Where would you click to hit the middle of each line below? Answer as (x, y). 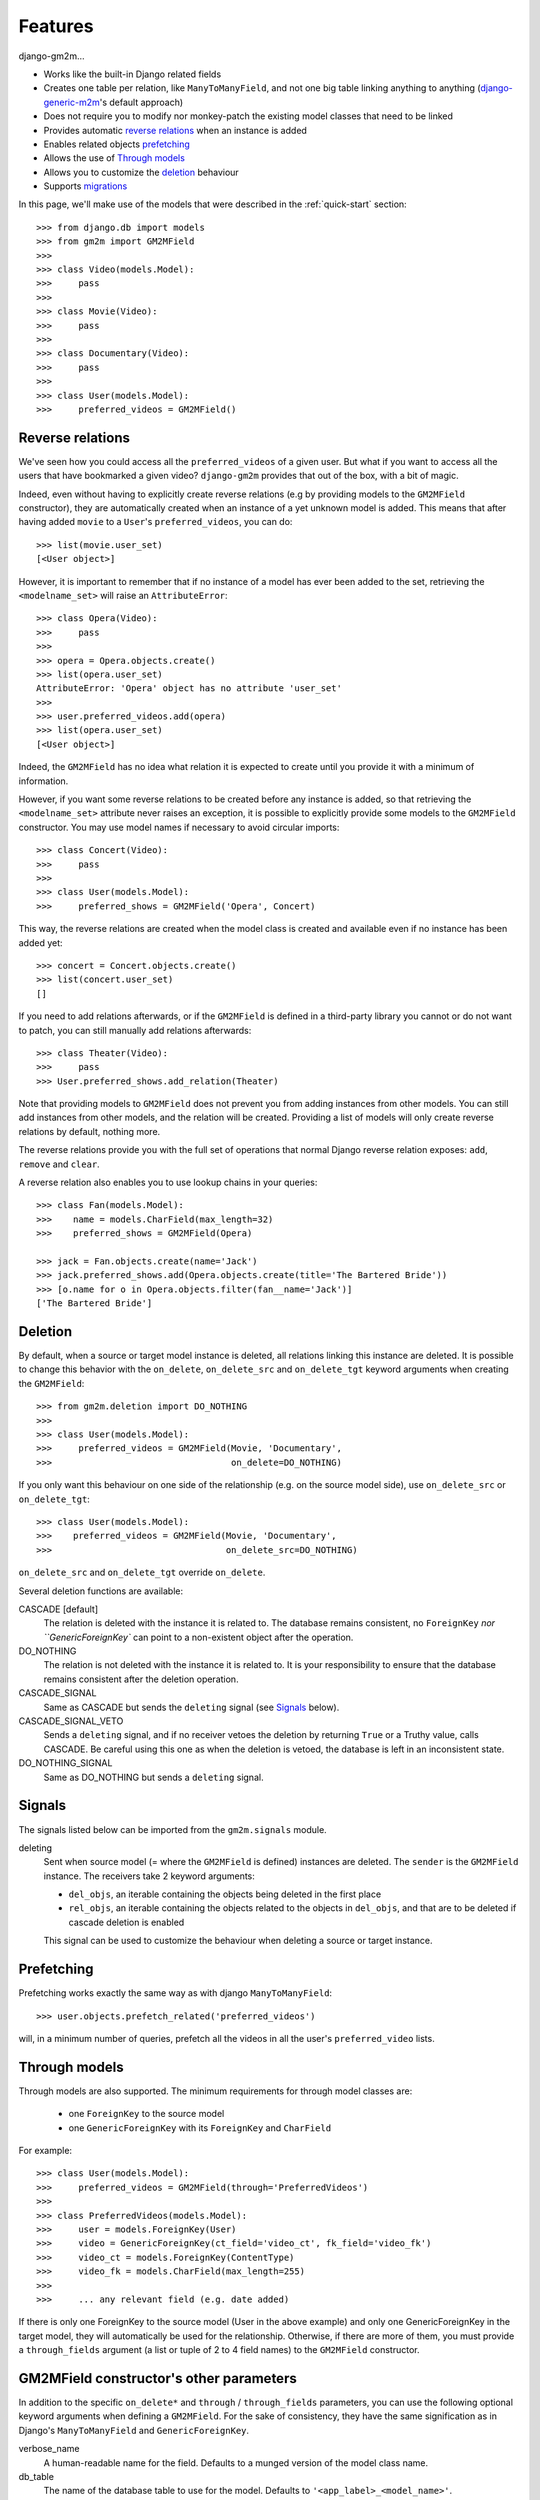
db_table (36, 2476)
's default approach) (141, 102)
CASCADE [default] (58, 1609)
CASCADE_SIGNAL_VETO (71, 1721)
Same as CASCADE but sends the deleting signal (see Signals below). (191, 1707)
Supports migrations (85, 186)
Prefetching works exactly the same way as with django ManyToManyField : (175, 1993)
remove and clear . (59, 1164)
